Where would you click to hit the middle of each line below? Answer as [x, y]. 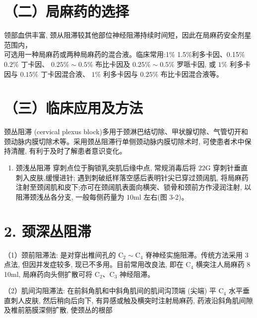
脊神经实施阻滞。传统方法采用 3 [197, 254]
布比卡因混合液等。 [192, 74]
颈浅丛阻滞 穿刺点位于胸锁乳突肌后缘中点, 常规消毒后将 [106, 167]
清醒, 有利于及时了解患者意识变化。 [68, 151]
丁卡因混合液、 [65, 74]
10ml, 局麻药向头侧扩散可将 [48, 274]
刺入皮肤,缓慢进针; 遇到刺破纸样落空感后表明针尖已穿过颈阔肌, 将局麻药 [132, 177]
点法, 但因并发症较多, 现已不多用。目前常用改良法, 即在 [94, 264]
